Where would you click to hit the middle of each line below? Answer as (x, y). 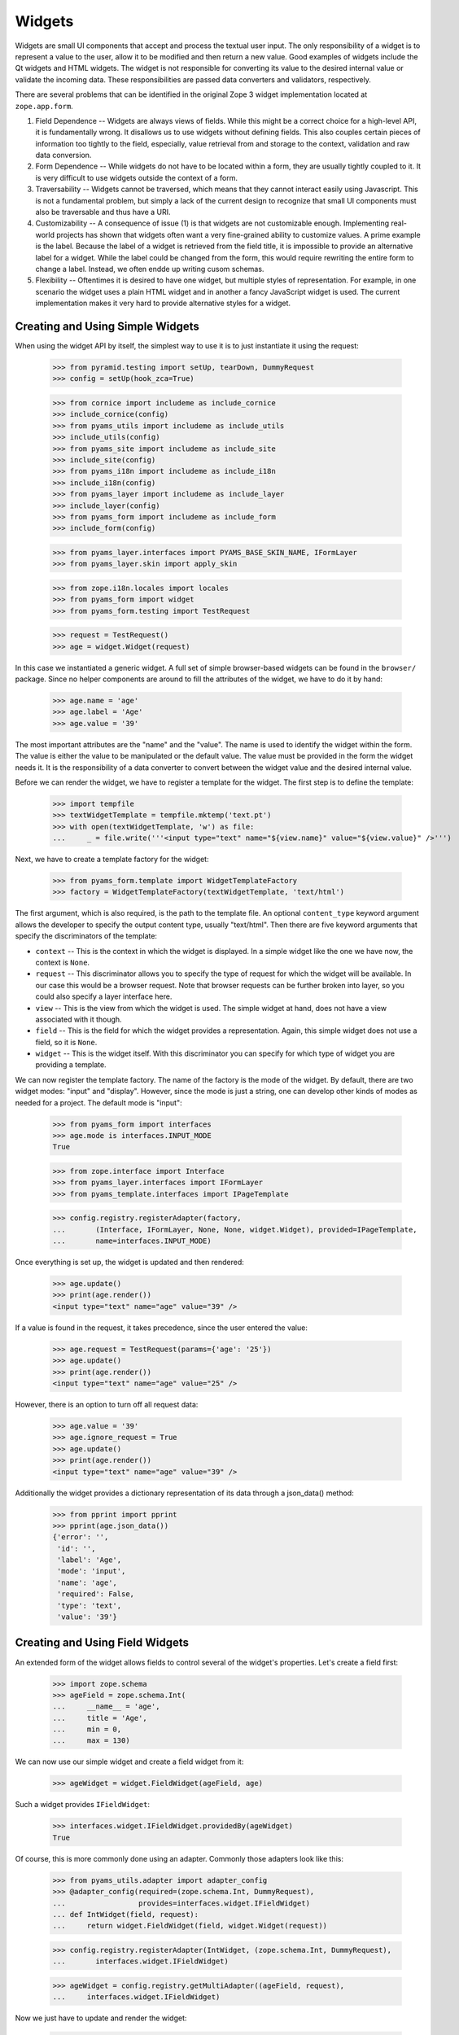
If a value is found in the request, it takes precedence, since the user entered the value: (162, 1328)
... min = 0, (87, 1729)
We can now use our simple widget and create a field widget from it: (129, 1761)
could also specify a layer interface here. (104, 996)
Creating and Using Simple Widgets (107, 326)
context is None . (62, 962)
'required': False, (96, 1594)
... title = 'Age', (100, 1718)
